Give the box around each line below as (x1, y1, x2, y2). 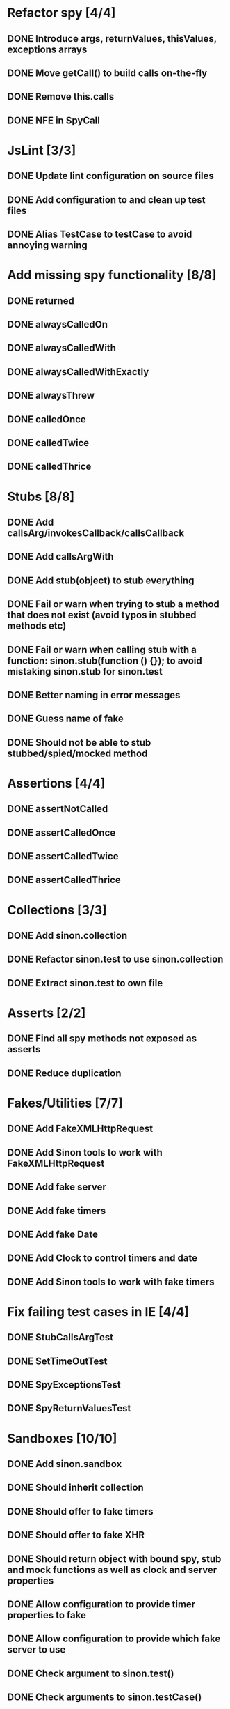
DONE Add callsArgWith (7, 551, 114, 562)
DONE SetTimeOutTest (7, 1355, 108, 1367)
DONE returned (7, 295, 74, 307)
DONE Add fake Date (7, 1228, 99, 1240)
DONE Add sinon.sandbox (7, 1458, 122, 1470)
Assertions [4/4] (7, 775, 106, 791)
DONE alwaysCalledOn (7, 319, 108, 330)
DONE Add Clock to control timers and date (7, 1252, 198, 1264)
